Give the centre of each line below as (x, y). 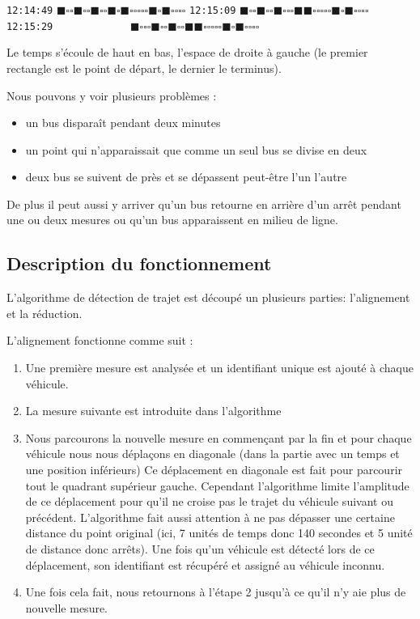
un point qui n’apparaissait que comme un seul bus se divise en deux (196, 149)
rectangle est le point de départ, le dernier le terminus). (144, 68)
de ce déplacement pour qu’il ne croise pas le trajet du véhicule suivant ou (209, 501)
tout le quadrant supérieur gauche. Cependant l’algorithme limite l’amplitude (217, 485)
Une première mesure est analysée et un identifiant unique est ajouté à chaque (219, 368)
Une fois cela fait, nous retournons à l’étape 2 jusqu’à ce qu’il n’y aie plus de (216, 592)
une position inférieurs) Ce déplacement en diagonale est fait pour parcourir (214, 470)
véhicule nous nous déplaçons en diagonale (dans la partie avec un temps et (212, 454)
